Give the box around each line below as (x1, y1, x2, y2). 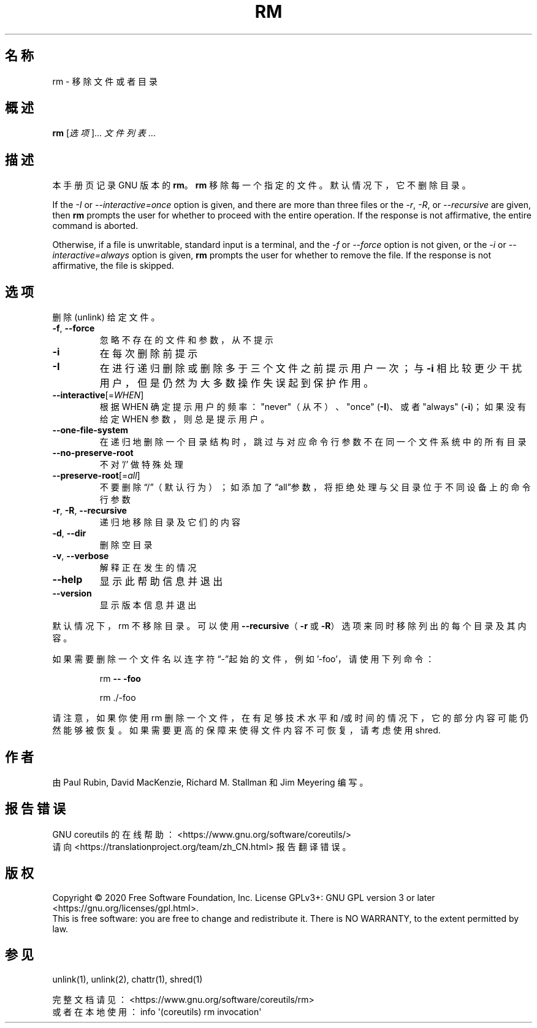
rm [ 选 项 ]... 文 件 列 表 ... (52, 128, 156, 139)
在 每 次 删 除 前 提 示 (99, 347, 198, 360)
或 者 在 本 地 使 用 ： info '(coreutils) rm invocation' (52, 1006, 262, 1017)
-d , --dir (52, 528, 86, 539)
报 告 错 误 (5, 801, 66, 817)
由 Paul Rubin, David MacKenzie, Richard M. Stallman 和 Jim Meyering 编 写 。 (52, 776, 368, 787)
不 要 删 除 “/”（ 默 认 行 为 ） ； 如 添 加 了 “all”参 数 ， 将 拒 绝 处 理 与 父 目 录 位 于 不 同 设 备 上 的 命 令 (99, 482, 531, 493)
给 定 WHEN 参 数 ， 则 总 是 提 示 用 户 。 (99, 414, 270, 425)
